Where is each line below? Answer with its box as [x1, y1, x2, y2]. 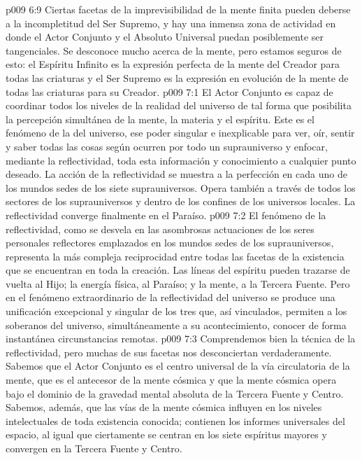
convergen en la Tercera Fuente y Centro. [6, 441, 182, 455]
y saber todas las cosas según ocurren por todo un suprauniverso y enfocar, [6, 139, 328, 153]
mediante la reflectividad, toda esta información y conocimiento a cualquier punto [6, 153, 356, 167]
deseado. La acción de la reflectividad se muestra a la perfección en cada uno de [6, 167, 347, 181]
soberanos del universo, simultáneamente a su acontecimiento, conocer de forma [6, 317, 347, 332]
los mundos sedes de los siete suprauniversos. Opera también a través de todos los [6, 180, 356, 195]
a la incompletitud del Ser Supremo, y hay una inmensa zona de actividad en [6, 15, 336, 30]
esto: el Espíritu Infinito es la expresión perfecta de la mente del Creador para [6, 57, 340, 71]
